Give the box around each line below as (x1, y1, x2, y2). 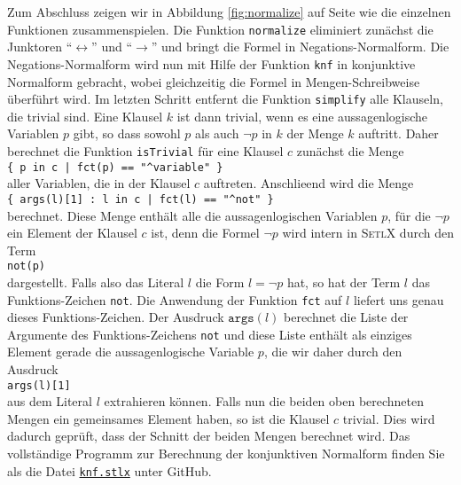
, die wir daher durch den (263, 342, 402, 361)
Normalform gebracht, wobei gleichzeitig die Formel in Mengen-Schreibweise (7, 72, 420, 90)
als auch (194, 124, 239, 143)
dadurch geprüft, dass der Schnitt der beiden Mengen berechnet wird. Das (7, 426, 410, 445)
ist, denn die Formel (151, 223, 260, 242)
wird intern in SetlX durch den (282, 223, 454, 242)
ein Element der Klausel (7, 223, 137, 242)
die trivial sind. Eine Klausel (7, 106, 163, 125)
